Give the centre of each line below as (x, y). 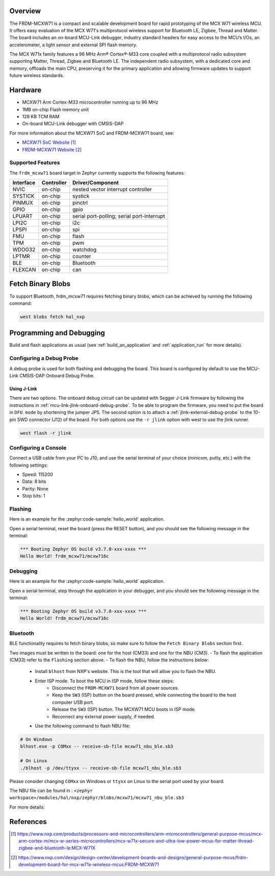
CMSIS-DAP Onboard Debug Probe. (57, 375)
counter (81, 256)
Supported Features (35, 163)
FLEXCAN (24, 270)
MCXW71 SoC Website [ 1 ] (49, 142)
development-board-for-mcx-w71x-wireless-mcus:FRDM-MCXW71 (89, 865)
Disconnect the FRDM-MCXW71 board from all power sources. (116, 688)
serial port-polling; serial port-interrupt (119, 216)
